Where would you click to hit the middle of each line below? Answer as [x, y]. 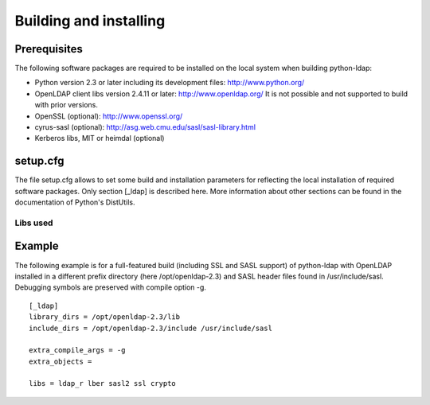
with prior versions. [66, 105]
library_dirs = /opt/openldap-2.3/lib [105, 317]
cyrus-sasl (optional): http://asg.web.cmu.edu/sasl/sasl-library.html [145, 127]
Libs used [34, 223]
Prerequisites [49, 49]
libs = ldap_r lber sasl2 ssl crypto [103, 384]
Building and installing [90, 21]
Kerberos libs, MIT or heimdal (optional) [100, 138]
